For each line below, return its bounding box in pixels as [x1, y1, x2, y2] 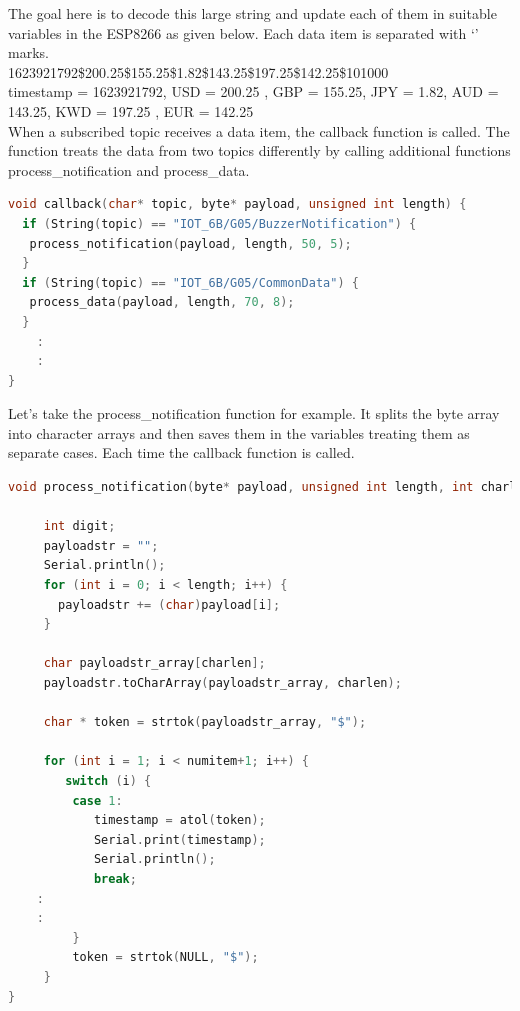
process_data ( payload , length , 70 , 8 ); [29, 295, 295, 310]
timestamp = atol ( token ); [93, 813, 266, 828]
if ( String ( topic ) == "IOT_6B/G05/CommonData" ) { [22, 275, 359, 290]
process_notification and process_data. [8, 159, 250, 180]
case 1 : [72, 793, 123, 808]
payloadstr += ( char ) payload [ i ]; [58, 597, 281, 612]
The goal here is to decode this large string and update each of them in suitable [8, 3, 497, 23]
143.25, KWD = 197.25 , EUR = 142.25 [8, 100, 254, 121]
